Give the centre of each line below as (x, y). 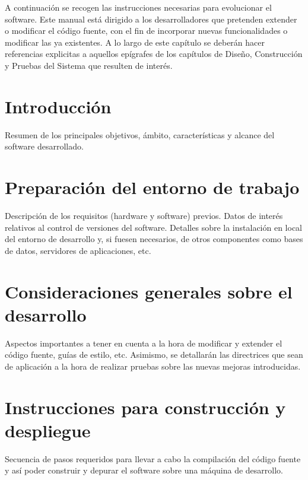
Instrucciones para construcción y (145, 407)
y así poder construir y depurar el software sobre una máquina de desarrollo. (144, 470)
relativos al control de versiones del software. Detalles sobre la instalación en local (153, 227)
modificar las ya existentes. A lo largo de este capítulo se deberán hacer (135, 42)
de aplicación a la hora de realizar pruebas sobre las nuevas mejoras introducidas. (153, 366)
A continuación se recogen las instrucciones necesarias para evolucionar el (138, 7)
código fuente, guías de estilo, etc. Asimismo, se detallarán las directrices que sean (154, 355)
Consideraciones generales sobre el (149, 291)
